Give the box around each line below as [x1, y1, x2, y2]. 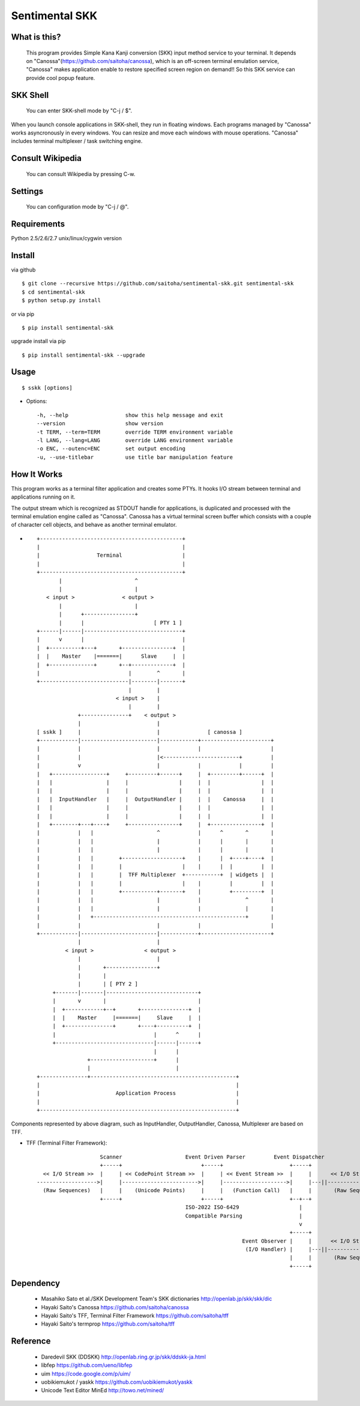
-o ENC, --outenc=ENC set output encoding [37, 445, 186, 452]
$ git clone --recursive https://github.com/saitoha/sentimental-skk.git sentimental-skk [22, 280, 294, 287]
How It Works [11, 469, 63, 479]
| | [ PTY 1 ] [59, 619, 182, 626]
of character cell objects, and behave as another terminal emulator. [11, 521, 177, 529]
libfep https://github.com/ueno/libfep [41, 1362, 133, 1369]
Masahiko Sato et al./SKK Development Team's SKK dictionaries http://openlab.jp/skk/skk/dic [41, 1295, 272, 1303]
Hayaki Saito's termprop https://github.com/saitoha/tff [41, 1320, 175, 1327]
